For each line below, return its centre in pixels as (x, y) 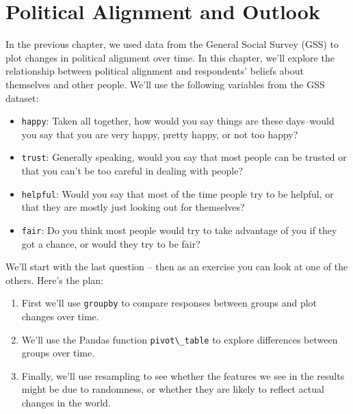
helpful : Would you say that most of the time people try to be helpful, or (178, 193)
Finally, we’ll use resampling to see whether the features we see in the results (183, 375)
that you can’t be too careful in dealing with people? (132, 170)
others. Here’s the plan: (54, 280)
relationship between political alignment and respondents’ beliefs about (155, 71)
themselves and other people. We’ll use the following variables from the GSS (165, 84)
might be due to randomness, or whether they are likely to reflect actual (173, 389)
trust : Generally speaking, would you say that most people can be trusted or (184, 157)
